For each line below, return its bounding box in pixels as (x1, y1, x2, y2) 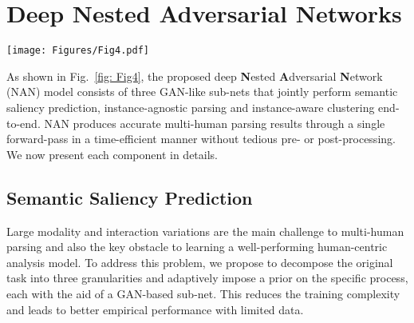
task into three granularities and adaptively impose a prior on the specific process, (6, 269, 408, 286)
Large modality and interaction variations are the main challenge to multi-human (6, 222, 404, 239)
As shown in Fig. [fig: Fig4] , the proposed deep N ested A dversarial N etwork (6, 67, 383, 84)
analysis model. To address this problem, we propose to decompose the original (6, 253, 393, 270)
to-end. (6, 114, 41, 131)
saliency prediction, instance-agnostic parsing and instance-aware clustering (6, 98, 375, 115)
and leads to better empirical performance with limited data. (6, 301, 304, 317)
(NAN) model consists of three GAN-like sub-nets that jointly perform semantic (6, 83, 398, 100)
